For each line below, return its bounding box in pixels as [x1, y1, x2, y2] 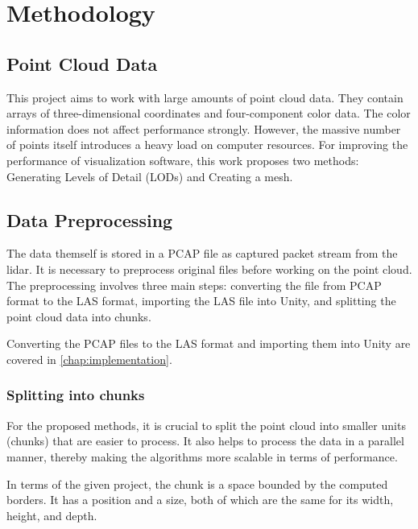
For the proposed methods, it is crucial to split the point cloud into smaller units [6, 416, 406, 433]
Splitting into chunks [6, 385, 145, 405]
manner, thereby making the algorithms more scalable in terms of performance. [6, 448, 398, 465]
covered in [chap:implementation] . [6, 350, 172, 367]
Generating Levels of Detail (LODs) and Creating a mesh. [6, 167, 293, 184]
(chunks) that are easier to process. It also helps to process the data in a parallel [6, 432, 404, 449]
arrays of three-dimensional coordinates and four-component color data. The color [6, 105, 411, 122]
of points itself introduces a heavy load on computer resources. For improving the [6, 136, 408, 153]
